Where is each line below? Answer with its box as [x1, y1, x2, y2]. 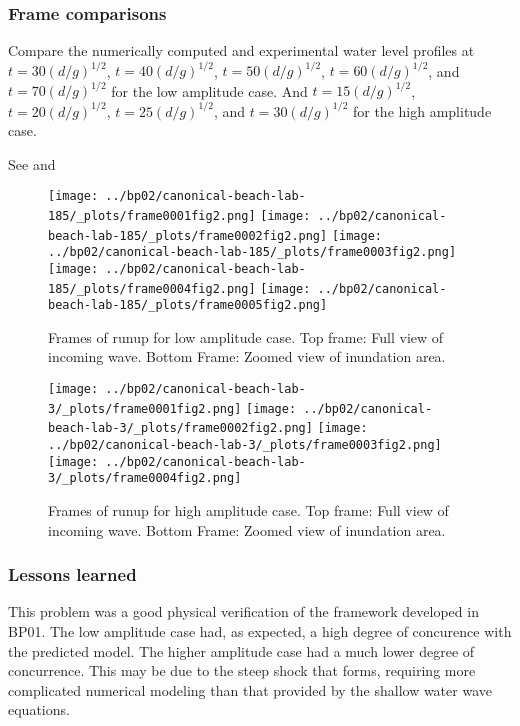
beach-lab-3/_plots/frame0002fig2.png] [48, 421, 313, 436]
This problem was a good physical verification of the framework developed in [8, 601, 479, 622]
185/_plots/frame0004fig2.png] [48, 281, 256, 296]
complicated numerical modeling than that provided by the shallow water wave [8, 679, 492, 700]
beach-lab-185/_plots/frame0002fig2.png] [48, 228, 328, 243]
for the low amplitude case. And [111, 80, 308, 101]
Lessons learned [8, 562, 137, 587]
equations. [8, 699, 70, 720]
